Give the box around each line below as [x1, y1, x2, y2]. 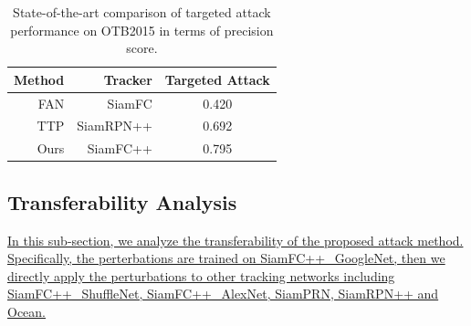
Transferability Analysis [7, 187, 237, 216]
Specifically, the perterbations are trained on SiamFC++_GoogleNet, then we [7, 248, 445, 268]
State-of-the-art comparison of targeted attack [13, 3, 271, 21]
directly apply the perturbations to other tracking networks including [7, 266, 395, 285]
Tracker [103, 69, 152, 89]
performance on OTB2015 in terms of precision [10, 20, 274, 39]
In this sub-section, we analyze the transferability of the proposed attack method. [7, 230, 464, 249]
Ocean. [7, 301, 46, 321]
